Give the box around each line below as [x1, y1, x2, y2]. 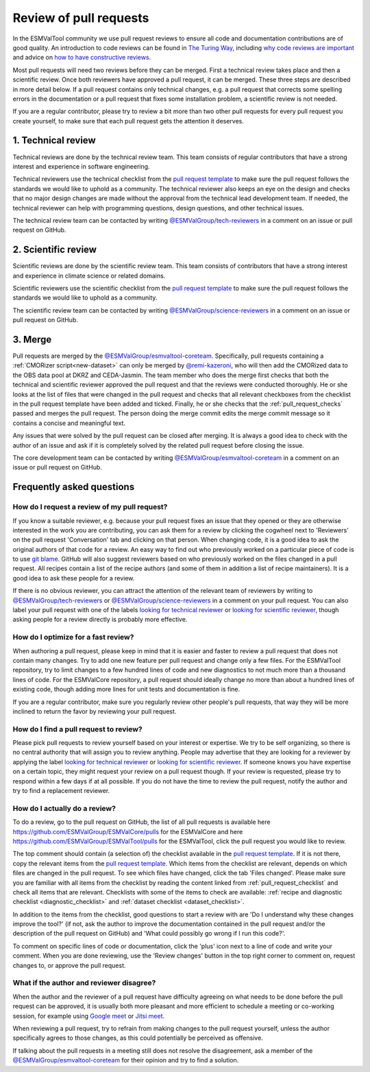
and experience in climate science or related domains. [12, 271, 166, 280]
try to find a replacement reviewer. [12, 787, 110, 795]
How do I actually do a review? [12, 803, 116, 813]
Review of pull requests [12, 10, 149, 25]
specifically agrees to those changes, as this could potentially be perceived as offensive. [12, 1034, 263, 1042]
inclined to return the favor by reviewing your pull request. [12, 707, 177, 716]
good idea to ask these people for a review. [12, 574, 135, 582]
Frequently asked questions [12, 481, 135, 493]
